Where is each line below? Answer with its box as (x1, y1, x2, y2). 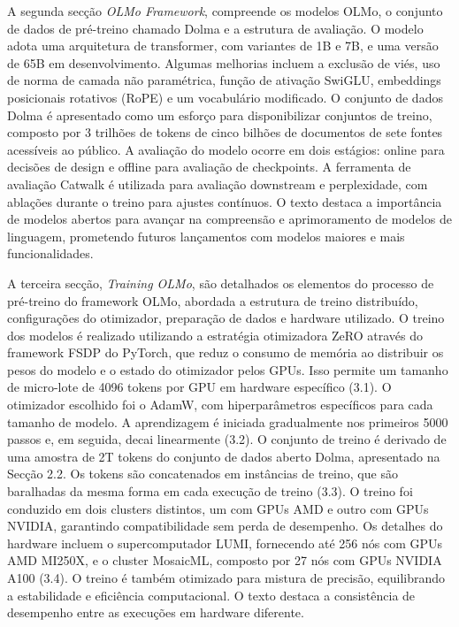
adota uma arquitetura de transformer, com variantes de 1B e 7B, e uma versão (7, 36, 439, 55)
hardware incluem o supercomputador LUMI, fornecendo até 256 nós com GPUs (7, 533, 443, 552)
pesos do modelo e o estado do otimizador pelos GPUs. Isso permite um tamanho (7, 360, 448, 378)
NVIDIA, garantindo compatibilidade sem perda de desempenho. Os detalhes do (7, 516, 443, 535)
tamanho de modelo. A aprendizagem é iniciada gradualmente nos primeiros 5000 (7, 412, 448, 431)
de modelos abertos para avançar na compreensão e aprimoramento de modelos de (7, 210, 452, 228)
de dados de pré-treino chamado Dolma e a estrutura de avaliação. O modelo (7, 19, 424, 37)
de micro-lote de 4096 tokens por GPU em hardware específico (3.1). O (7, 378, 392, 396)
